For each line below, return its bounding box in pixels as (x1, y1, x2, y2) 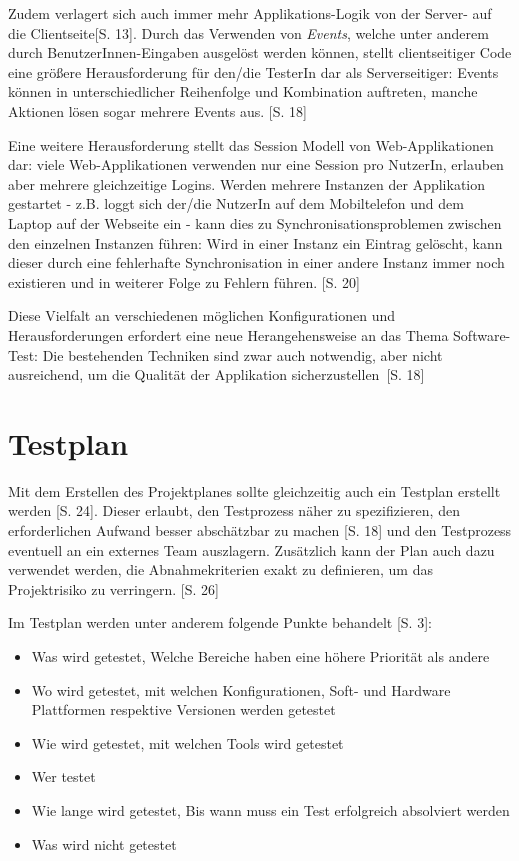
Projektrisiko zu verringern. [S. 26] (8, 578, 219, 599)
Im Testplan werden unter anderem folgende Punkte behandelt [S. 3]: (8, 612, 432, 633)
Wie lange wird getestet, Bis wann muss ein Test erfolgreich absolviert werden (31, 799, 510, 820)
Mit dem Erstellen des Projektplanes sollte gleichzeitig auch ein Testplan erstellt (8, 480, 501, 501)
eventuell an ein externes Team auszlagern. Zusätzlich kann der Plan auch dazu (8, 539, 495, 560)
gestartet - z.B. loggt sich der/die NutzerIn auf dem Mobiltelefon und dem (8, 193, 464, 214)
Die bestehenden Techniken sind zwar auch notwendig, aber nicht (42, 344, 443, 365)
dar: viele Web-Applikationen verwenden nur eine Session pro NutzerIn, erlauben (8, 154, 504, 175)
